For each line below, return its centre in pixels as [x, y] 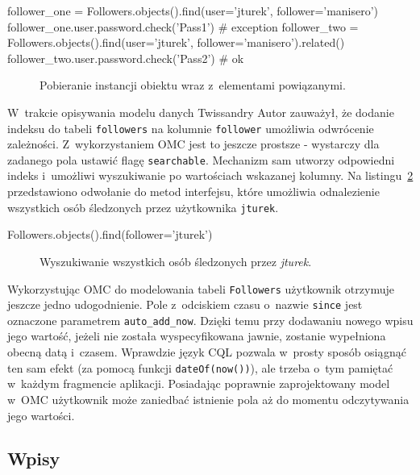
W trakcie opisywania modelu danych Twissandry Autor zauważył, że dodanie [201, 112]
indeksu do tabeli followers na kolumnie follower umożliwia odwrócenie [191, 128]
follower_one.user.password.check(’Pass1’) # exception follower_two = [183, 26]
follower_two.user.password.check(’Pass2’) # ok [126, 58]
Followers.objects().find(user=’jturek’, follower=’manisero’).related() [176, 42]
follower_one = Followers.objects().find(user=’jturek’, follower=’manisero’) [193, 10]
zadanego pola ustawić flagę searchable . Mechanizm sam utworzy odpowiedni [201, 159]
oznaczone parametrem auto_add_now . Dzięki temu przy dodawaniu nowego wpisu [210, 320]
